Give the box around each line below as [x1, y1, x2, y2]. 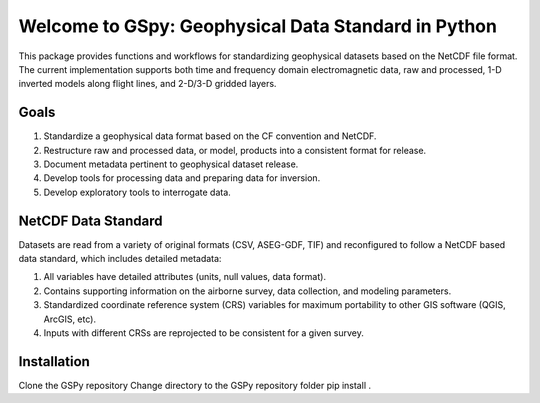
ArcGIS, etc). [43, 313, 97, 325]
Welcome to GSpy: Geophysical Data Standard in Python [18, 15, 497, 37]
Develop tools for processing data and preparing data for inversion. [43, 172, 321, 184]
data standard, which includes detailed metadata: [18, 253, 222, 265]
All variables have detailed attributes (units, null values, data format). [43, 271, 327, 283]
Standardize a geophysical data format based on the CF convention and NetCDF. [43, 130, 377, 142]
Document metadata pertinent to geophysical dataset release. [43, 158, 299, 170]
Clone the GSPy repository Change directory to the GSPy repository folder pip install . [18, 379, 372, 391]
